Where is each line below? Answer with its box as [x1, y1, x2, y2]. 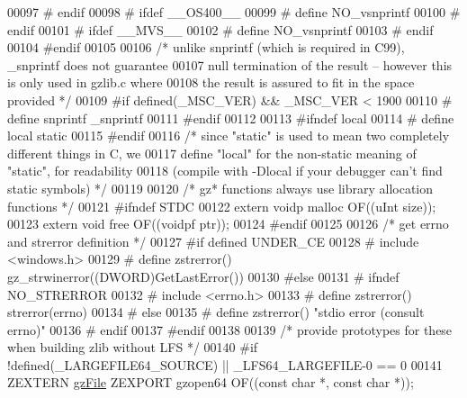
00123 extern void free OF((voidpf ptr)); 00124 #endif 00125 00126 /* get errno [7, 214, 449, 233]
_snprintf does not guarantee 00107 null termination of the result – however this [7, 55, 453, 74]
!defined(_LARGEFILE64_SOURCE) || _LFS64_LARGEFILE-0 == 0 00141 [7, 355, 443, 374]
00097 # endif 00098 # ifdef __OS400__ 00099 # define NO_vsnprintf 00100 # [7, 3, 461, 21]
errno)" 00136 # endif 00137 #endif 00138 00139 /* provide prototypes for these [7, 320, 453, 339]
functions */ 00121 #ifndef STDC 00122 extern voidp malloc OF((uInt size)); [7, 196, 436, 215]
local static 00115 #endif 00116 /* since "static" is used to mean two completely [7, 126, 450, 145]
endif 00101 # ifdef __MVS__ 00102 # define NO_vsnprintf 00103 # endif [7, 20, 434, 39]
